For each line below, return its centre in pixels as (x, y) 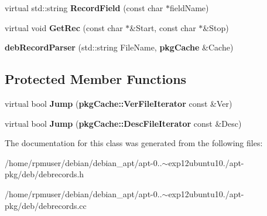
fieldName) (189, 8)
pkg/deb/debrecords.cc (46, 205)
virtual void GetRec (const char (64, 27)
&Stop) (216, 27)
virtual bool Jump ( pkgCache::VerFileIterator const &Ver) (119, 103)
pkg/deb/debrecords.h (44, 174)
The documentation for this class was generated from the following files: (134, 143)
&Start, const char (163, 27)
